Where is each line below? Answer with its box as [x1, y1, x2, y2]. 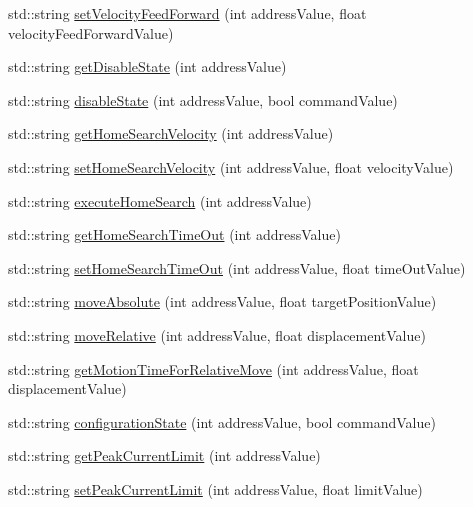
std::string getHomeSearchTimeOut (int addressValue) [8, 224, 341, 245]
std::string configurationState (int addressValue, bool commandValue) [8, 411, 436, 432]
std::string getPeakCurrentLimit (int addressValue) [8, 445, 321, 466]
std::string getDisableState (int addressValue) [8, 56, 287, 77]
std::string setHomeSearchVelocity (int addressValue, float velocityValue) [8, 156, 454, 177]
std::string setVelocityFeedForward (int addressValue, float [8, 3, 367, 23]
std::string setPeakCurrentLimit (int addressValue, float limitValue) [8, 478, 423, 499]
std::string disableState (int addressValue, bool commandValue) [8, 89, 398, 110]
